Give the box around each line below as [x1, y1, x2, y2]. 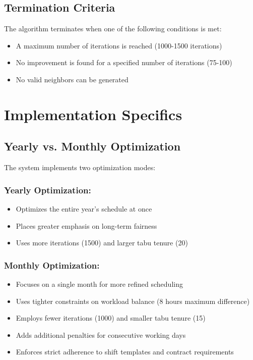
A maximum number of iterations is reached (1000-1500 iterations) [16, 40, 222, 50]
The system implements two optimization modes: [4, 162, 156, 173]
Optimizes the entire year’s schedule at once [16, 203, 152, 214]
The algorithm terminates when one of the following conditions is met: [4, 23, 222, 34]
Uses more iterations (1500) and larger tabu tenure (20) [16, 237, 188, 248]
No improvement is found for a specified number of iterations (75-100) [16, 57, 232, 68]
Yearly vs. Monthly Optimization [4, 138, 181, 154]
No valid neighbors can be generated [16, 74, 129, 84]
